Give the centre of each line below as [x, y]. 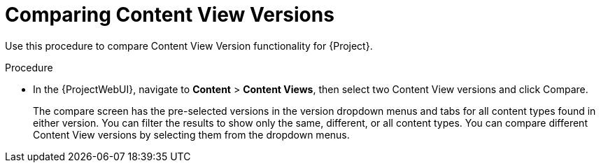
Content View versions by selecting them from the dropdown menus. [191, 134]
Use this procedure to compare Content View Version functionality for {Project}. [189, 45]
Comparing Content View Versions [170, 15]
